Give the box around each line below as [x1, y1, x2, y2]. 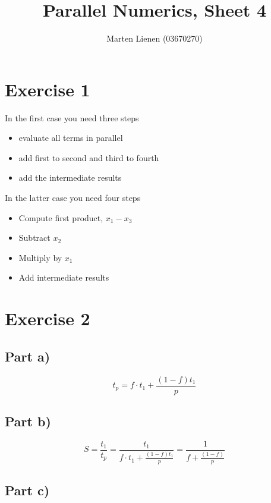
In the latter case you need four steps [5, 191, 141, 204]
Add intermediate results [18, 271, 109, 284]
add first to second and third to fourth [18, 151, 159, 164]
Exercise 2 [5, 306, 90, 331]
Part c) [5, 481, 50, 499]
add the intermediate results [18, 171, 122, 184]
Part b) [5, 412, 51, 430]
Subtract [18, 231, 51, 244]
